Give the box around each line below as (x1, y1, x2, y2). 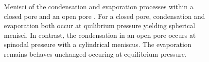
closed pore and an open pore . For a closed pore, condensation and (4, 11, 205, 21)
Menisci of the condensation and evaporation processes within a (4, 1, 193, 11)
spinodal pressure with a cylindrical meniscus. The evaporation (4, 39, 192, 49)
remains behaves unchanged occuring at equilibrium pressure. (4, 48, 187, 59)
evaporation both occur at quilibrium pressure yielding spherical (4, 20, 195, 31)
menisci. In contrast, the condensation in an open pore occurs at (4, 30, 196, 40)
